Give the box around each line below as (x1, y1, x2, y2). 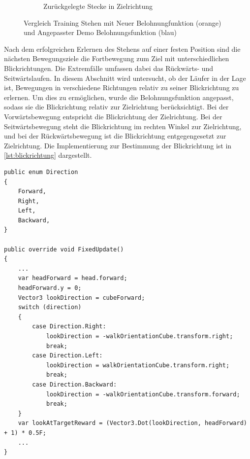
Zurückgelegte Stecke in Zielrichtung (43, 1, 153, 11)
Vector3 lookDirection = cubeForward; (18, 294, 145, 301)
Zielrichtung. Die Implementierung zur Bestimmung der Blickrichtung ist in (4, 140, 232, 150)
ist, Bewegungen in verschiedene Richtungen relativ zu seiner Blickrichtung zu (4, 82, 239, 93)
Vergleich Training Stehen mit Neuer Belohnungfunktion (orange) (24, 17, 221, 28)
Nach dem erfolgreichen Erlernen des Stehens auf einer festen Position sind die (4, 43, 241, 54)
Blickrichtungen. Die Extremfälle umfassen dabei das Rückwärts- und (4, 63, 214, 73)
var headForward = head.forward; (18, 275, 127, 282)
